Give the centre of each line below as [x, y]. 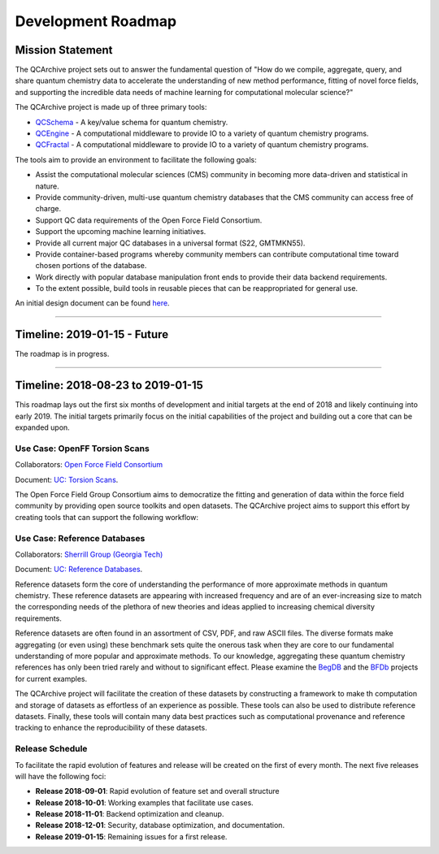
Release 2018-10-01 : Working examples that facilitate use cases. [144, 802]
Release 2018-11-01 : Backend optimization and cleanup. [130, 814]
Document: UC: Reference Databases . [79, 570]
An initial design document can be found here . [92, 303]
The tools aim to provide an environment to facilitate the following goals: [136, 159]
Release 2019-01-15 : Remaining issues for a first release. [131, 836]
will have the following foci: [61, 776]
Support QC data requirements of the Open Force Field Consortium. [149, 220]
